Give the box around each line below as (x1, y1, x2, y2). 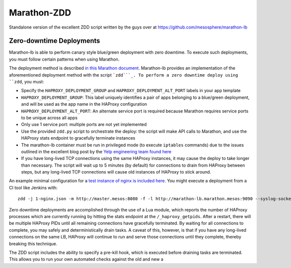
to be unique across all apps (21, 114, 78, 121)
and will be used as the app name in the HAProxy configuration (21, 101, 147, 107)
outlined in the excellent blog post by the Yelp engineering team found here (21, 148, 172, 155)
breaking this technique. (9, 240, 58, 247)
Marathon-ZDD (9, 7, 71, 18)
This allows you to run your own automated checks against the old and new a (9, 256, 163, 262)
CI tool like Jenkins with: (9, 185, 58, 190)
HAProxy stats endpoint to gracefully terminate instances (21, 135, 135, 141)
